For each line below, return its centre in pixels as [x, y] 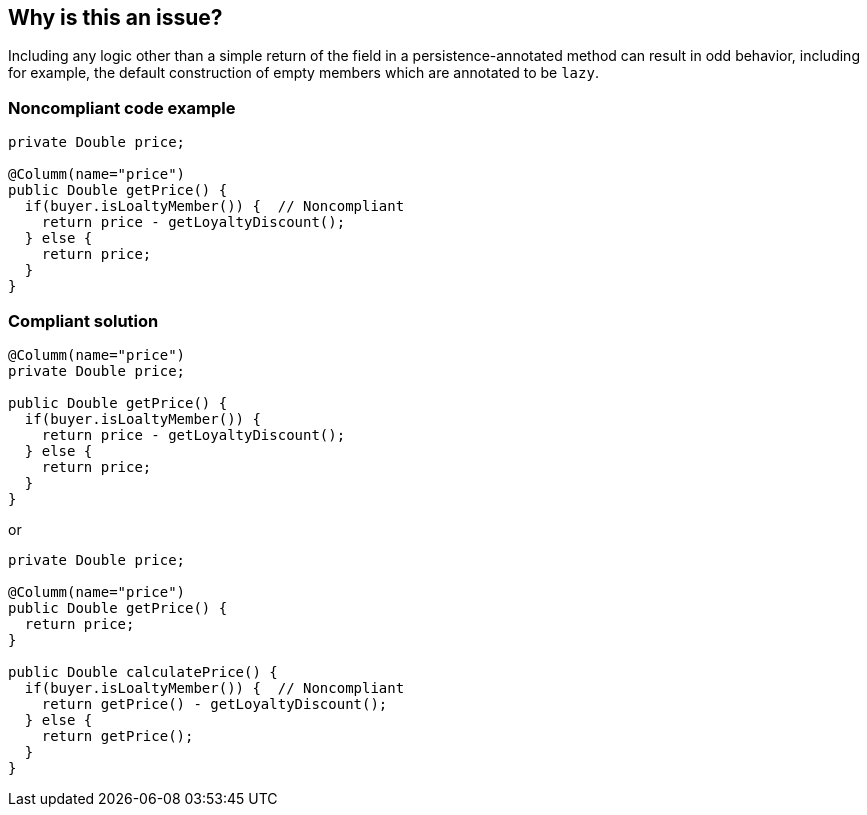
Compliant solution [83, 320]
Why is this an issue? [115, 17]
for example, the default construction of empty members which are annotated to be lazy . [303, 73]
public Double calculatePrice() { [143, 671]
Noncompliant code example [122, 107]
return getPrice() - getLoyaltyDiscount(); [214, 703]
